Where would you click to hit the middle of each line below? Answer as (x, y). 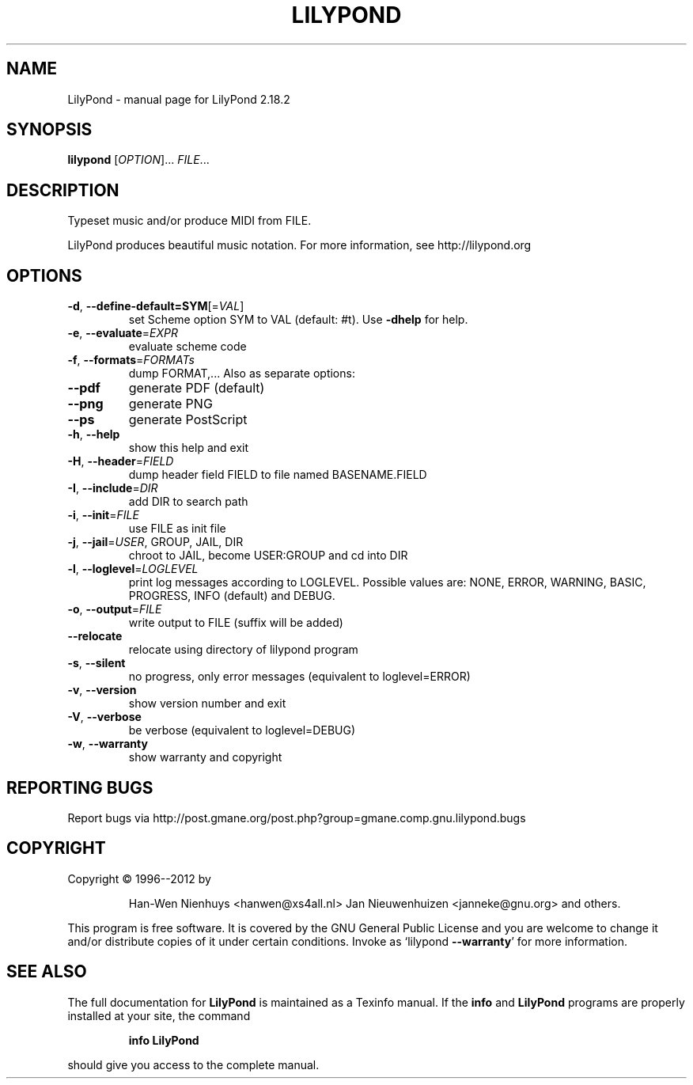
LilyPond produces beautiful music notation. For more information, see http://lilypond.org (299, 245)
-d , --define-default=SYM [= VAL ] (156, 306)
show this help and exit (189, 448)
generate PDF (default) (197, 388)
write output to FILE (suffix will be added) (236, 623)
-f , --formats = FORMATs (131, 360)
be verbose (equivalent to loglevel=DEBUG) (242, 730)
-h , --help (94, 434)
